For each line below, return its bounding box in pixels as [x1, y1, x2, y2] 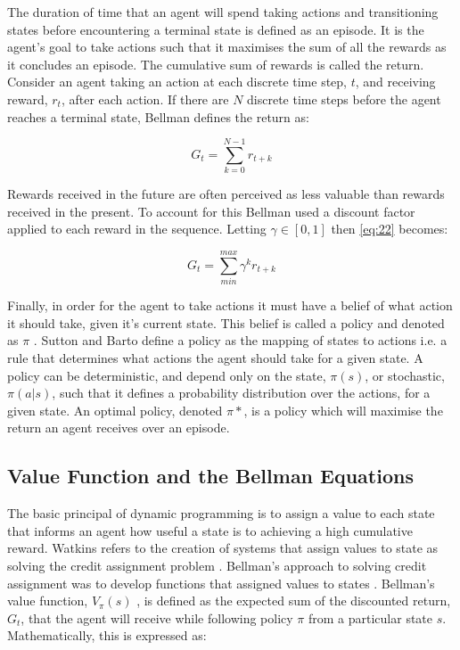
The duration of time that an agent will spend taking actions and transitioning [7, 3, 439, 21]
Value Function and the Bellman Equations [7, 462, 414, 490]
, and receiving [355, 72, 436, 91]
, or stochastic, [365, 366, 445, 384]
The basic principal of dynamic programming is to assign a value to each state [7, 504, 435, 522]
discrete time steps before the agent [247, 89, 441, 108]
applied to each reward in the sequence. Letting [7, 219, 267, 238]
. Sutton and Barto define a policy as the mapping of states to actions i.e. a [33, 331, 448, 350]
